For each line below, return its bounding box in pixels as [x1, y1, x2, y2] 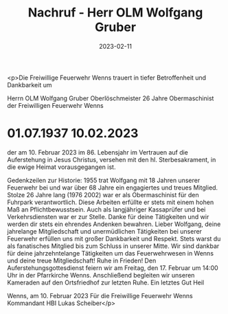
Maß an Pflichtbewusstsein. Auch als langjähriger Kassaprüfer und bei [7, 205, 206, 214]
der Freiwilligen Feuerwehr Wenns [7, 101, 104, 109]
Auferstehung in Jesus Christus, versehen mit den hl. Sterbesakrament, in [7, 155, 216, 164]
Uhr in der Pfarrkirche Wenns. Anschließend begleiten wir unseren [7, 271, 195, 279]
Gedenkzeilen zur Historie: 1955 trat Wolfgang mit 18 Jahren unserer [7, 176, 201, 184]
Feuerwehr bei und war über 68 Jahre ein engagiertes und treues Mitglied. [7, 183, 218, 192]
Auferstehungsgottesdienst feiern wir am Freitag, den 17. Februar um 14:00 [7, 263, 218, 272]
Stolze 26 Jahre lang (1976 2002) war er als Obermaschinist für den [7, 190, 199, 199]
